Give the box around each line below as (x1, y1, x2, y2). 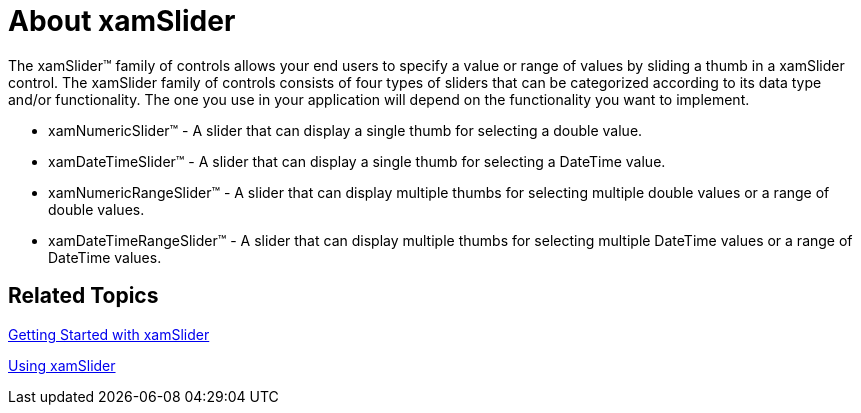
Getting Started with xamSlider (8, 325, 210, 343)
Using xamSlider (8, 356, 116, 374)
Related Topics (8, 283, 159, 309)
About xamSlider (8, 4, 236, 38)
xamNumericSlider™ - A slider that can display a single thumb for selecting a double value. (48, 121, 643, 139)
